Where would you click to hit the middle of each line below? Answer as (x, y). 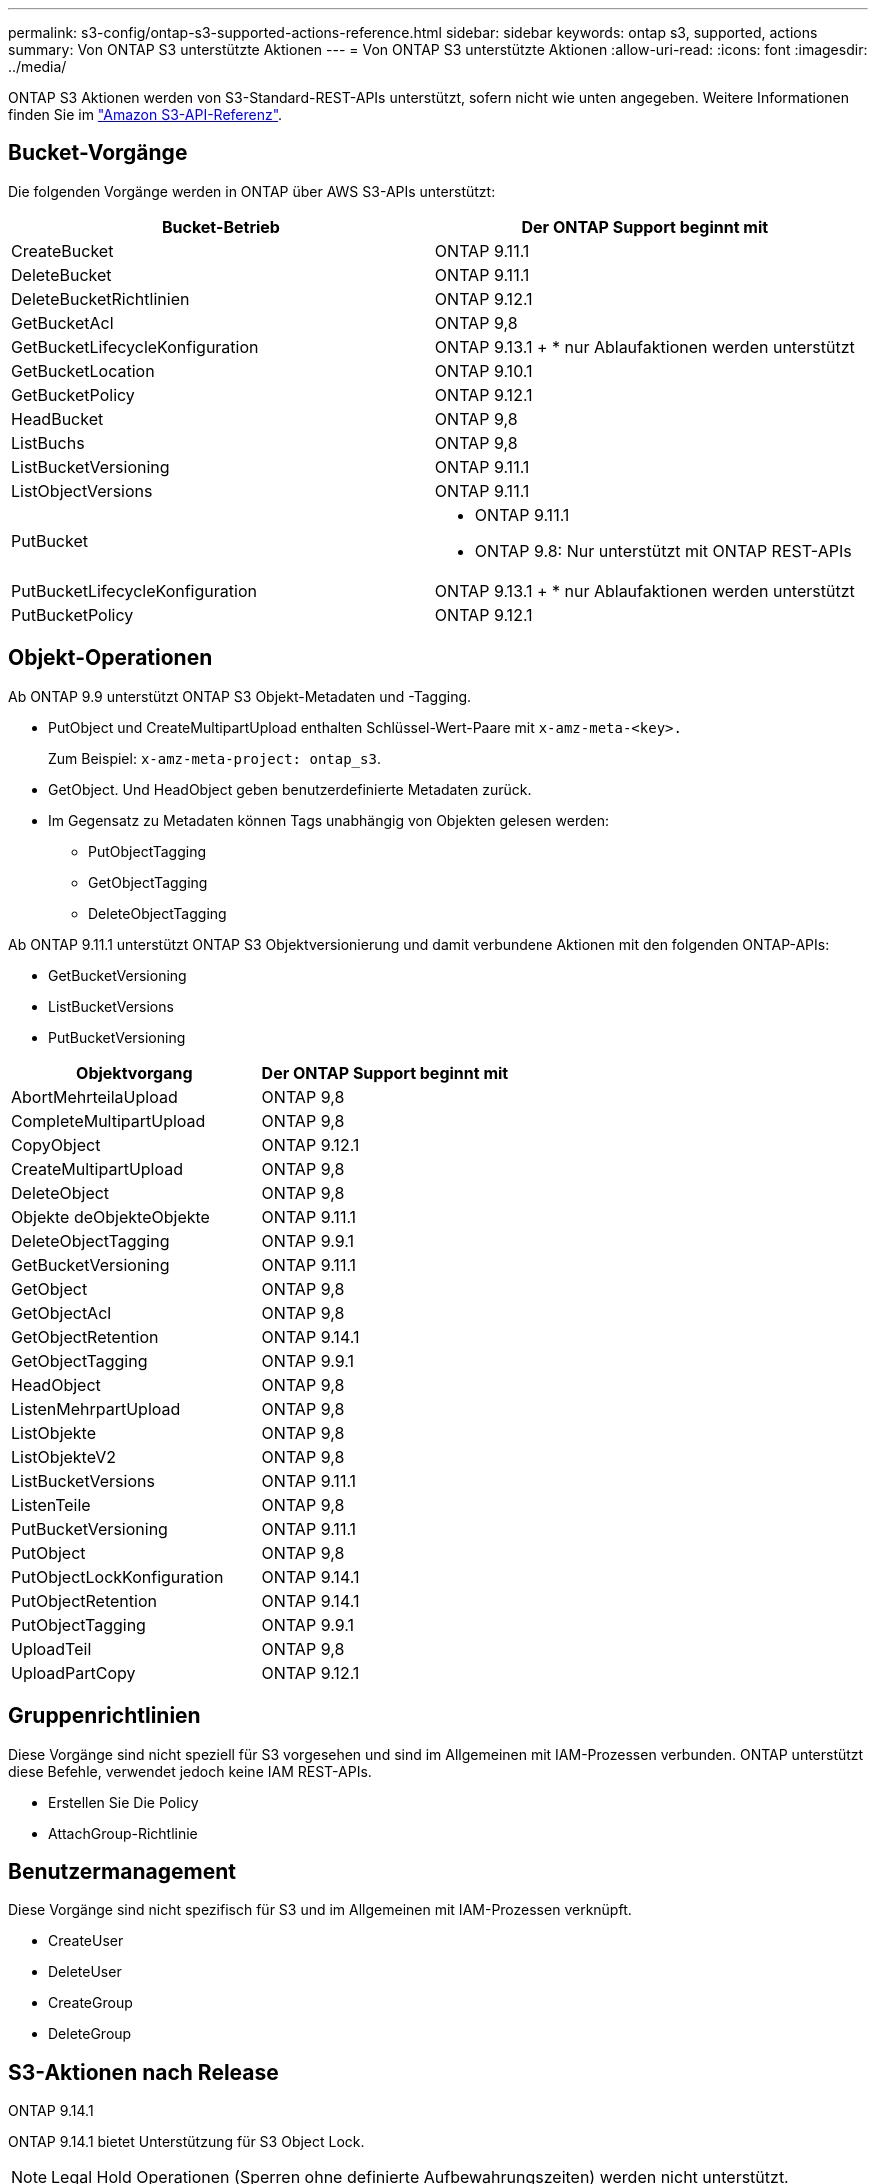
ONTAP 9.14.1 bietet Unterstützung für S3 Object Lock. (186, 2142)
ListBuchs (48, 442)
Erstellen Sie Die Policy (123, 1802)
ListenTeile (51, 1504)
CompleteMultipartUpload (108, 1120)
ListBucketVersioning (90, 466)
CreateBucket (62, 250)
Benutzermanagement (122, 1871)
